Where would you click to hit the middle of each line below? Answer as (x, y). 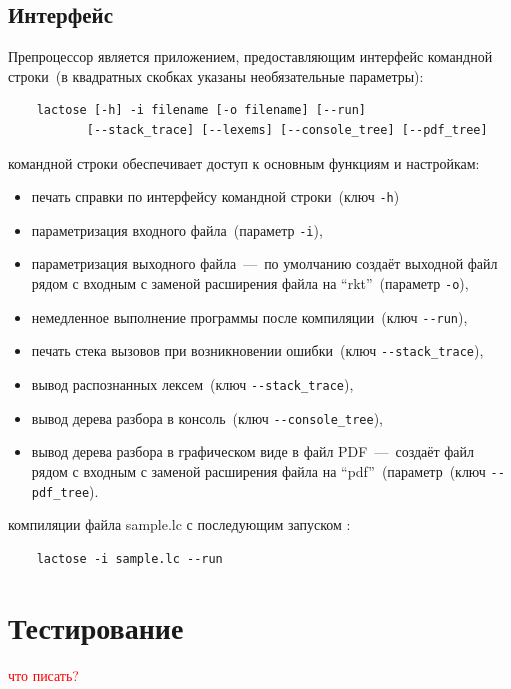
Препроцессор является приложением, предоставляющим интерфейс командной (250, 56)
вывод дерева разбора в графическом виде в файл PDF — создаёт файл (253, 451)
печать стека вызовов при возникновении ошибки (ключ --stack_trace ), (257, 350)
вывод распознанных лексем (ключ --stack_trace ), (192, 384)
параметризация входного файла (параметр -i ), (177, 229)
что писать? (43, 674)
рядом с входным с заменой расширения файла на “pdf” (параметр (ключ (258, 470)
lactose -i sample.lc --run (129, 558)
